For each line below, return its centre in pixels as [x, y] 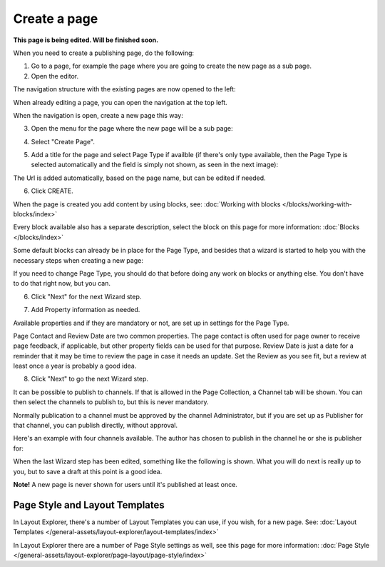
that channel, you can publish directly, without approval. [96, 426]
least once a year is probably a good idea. [75, 366]
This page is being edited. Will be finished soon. [86, 40]
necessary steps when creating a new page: [78, 260]
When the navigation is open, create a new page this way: [98, 115]
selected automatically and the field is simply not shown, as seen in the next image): [154, 165]
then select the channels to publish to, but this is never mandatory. [111, 402]
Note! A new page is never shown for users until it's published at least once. [125, 485]
